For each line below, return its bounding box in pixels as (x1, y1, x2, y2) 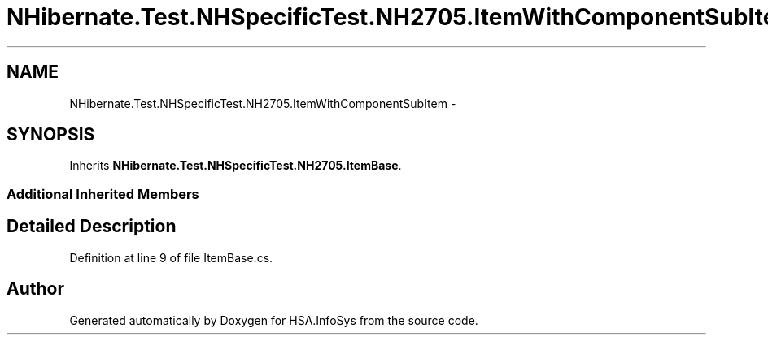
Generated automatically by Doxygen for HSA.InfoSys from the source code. (69, 313, 478, 327)
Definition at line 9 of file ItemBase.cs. (69, 250, 273, 265)
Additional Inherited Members (7, 185, 199, 202)
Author (7, 278, 64, 300)
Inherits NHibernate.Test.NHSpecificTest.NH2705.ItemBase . (69, 158, 402, 173)
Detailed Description (7, 216, 177, 237)
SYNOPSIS (7, 124, 95, 145)
